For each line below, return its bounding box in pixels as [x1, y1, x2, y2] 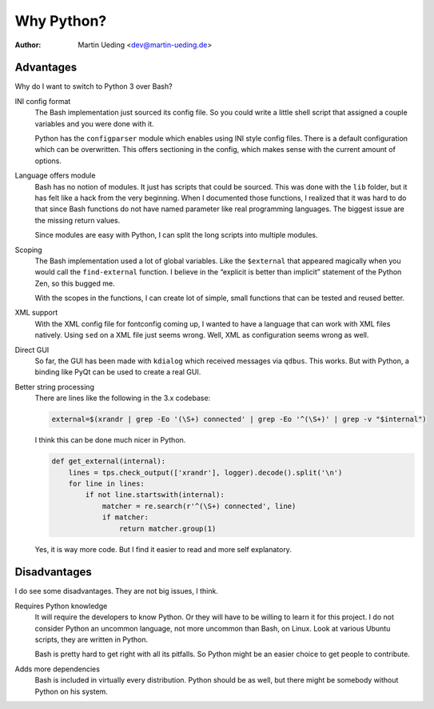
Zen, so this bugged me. [34, 278, 115, 288]
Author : [14, 40, 42, 50]
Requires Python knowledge [14, 601, 108, 611]
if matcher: [102, 513, 149, 522]
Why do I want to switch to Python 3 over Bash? [14, 82, 173, 91]
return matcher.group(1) [118, 524, 217, 533]
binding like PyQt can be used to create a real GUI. [34, 367, 201, 377]
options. [34, 156, 62, 166]
